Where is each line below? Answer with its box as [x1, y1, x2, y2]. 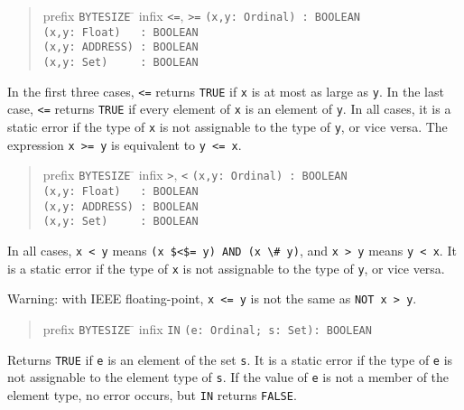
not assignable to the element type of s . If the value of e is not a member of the [7, 368, 450, 387]
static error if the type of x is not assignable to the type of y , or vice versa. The [7, 116, 448, 135]
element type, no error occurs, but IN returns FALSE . [7, 385, 297, 404]
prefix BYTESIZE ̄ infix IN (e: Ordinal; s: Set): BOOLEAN [42, 319, 372, 338]
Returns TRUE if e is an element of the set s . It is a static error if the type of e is [7, 349, 453, 368]
